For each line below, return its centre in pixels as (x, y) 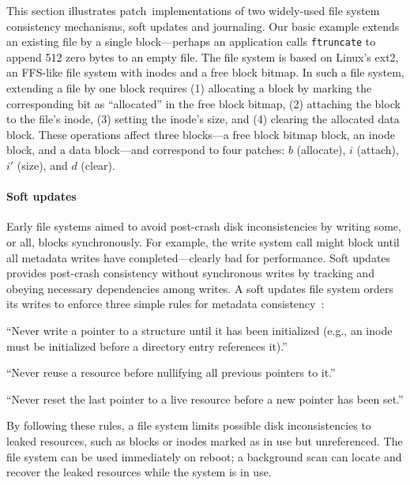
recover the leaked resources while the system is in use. (139, 472)
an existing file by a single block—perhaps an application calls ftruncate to (191, 41)
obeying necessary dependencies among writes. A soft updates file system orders (200, 288)
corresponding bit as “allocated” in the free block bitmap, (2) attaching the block (203, 103)
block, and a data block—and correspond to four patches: (146, 150)
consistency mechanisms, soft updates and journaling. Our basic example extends (203, 26)
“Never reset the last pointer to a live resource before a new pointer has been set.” (205, 399)
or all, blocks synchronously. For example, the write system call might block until (203, 241)
